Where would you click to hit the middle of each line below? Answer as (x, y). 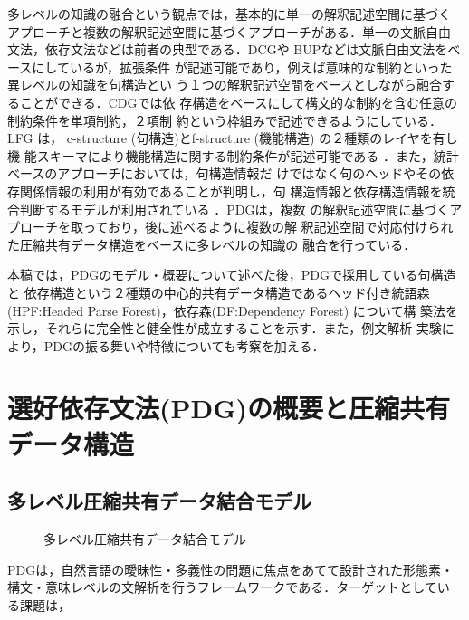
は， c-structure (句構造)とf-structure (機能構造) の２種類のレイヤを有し (248, 138)
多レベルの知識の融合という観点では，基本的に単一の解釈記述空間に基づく (229, 14)
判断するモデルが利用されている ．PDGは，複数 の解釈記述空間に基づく (234, 209)
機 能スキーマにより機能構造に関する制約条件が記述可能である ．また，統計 (233, 155)
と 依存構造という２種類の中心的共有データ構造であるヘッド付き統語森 (219, 292)
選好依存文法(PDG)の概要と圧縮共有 (229, 408)
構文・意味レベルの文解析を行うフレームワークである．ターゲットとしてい (229, 587)
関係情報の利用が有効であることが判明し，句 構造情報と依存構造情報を (231, 191)
